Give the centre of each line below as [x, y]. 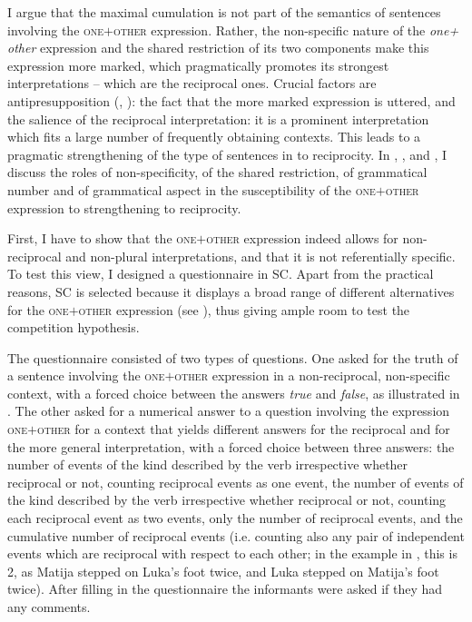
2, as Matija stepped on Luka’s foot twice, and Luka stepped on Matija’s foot [223, 571]
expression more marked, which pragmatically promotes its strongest [198, 65]
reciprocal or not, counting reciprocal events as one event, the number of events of [236, 482]
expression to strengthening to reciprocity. [124, 207]
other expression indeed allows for [302, 238]
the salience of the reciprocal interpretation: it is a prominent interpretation [218, 118]
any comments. [49, 607]
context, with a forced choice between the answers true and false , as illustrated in [234, 393]
